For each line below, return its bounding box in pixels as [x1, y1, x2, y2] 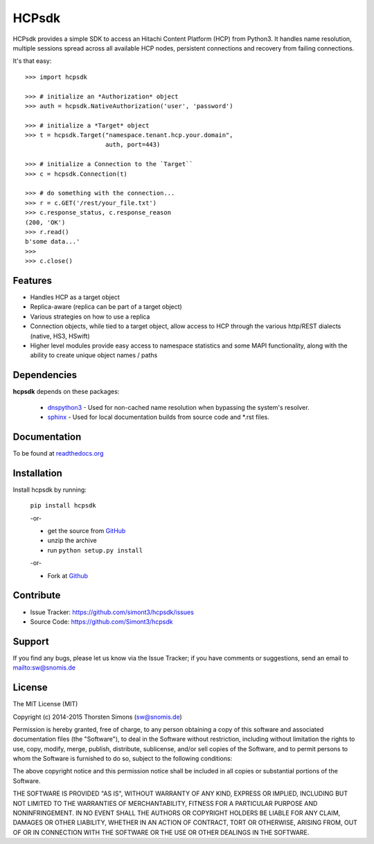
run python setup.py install [47, 546, 143, 554]
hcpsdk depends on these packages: [12, 388, 120, 396]
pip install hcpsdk [30, 502, 96, 510]
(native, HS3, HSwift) [30, 332, 90, 340]
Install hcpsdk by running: [12, 485, 87, 494]
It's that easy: [12, 57, 52, 65]
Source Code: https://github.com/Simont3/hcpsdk [30, 617, 173, 626]
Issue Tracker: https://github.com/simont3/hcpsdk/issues [30, 608, 194, 616]
